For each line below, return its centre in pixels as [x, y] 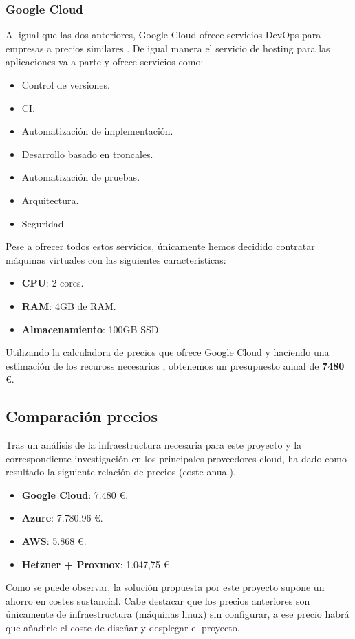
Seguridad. [44, 223]
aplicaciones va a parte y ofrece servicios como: [105, 61]
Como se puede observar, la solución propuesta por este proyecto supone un [165, 587]
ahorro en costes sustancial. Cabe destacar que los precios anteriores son [158, 600]
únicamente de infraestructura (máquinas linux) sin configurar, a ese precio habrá [177, 614]
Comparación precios [82, 416]
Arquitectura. [50, 200]
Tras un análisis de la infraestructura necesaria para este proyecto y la [154, 445]
